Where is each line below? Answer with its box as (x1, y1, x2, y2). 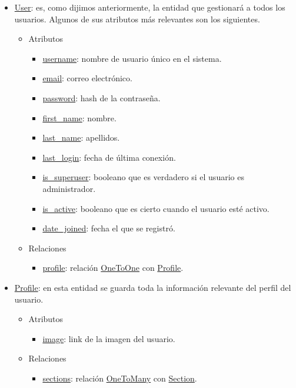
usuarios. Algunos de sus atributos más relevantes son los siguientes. (14, 12, 260, 25)
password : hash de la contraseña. (42, 91, 161, 104)
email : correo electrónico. (42, 72, 132, 84)
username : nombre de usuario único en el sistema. (42, 52, 222, 64)
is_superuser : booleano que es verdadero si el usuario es (42, 171, 244, 183)
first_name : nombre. (42, 111, 117, 124)
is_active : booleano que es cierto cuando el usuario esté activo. (42, 202, 270, 214)
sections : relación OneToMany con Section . (42, 372, 197, 384)
